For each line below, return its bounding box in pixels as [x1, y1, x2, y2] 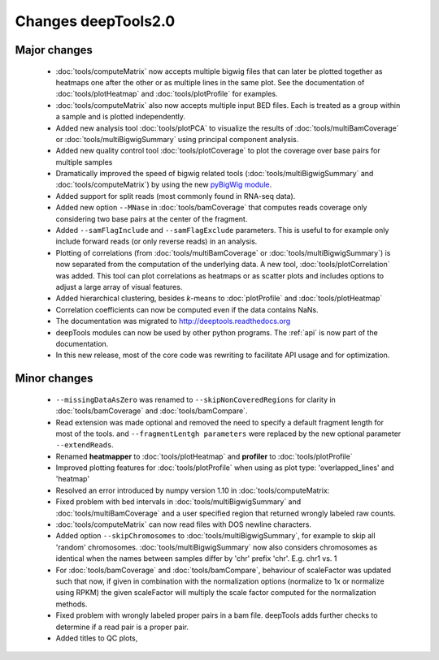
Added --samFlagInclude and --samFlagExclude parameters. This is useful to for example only [55, 226, 389, 235]
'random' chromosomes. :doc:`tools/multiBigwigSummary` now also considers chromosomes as [55, 542, 378, 552]
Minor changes [15, 372, 93, 386]
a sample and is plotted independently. [55, 112, 186, 122]
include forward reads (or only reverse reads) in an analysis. [55, 236, 258, 247]
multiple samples [55, 157, 113, 166]
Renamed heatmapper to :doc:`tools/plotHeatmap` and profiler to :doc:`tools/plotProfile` [55, 451, 353, 461]
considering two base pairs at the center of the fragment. [55, 214, 248, 223]
